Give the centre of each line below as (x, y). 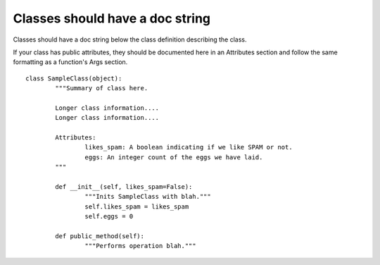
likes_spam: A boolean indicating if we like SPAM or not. (189, 147)
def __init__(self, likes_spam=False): (124, 187)
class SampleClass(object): (74, 78)
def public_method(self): (100, 236)
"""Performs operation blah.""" (140, 246)
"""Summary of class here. (102, 88)
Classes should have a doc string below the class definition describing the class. (130, 39)
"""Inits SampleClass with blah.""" (148, 197)
